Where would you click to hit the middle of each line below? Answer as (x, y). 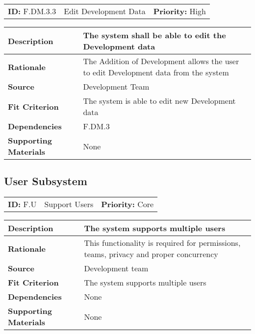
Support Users (69, 204)
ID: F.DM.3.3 (32, 11)
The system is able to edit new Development (159, 101)
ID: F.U (22, 204)
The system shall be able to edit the (154, 35)
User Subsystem (46, 181)
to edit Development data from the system (156, 72)
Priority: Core (127, 204)
